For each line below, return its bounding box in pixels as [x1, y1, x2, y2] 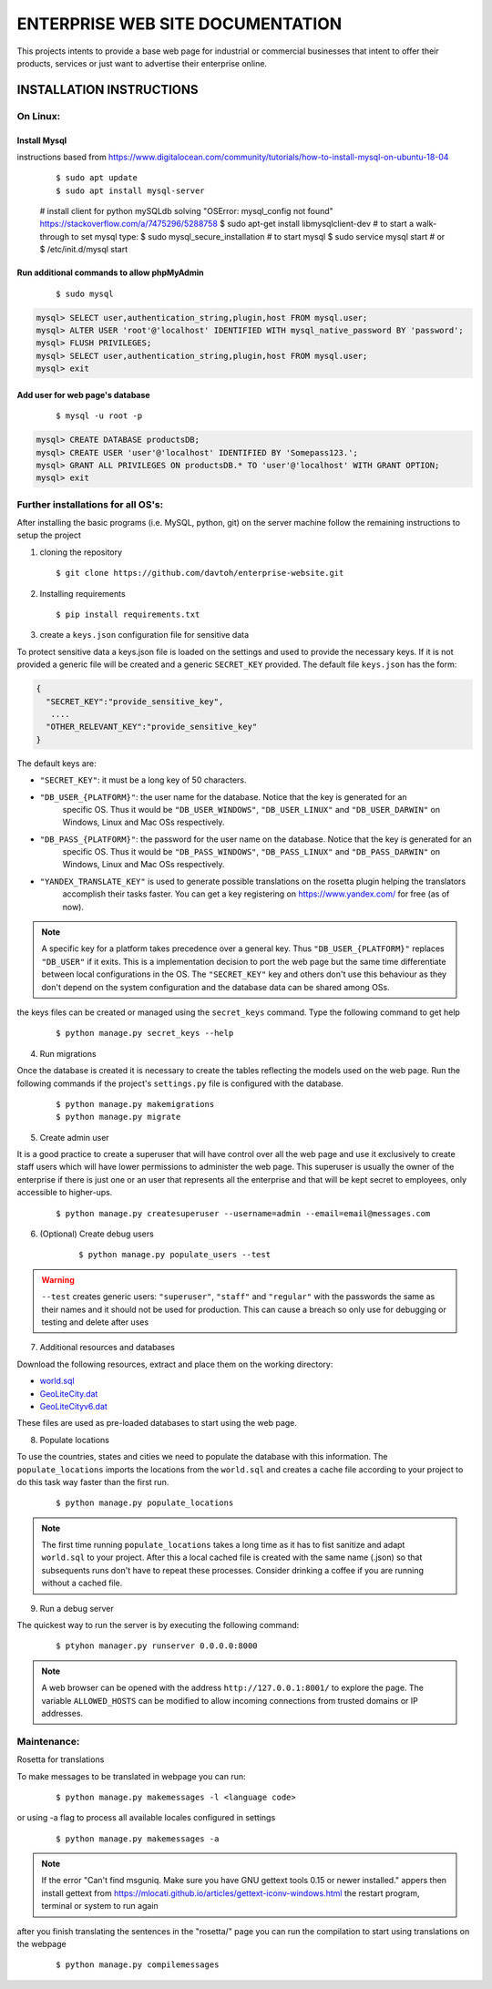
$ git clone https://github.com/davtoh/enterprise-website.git [56, 568, 344, 579]
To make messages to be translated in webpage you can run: [16, 1770, 246, 1781]
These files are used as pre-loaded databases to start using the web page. [16, 1418, 298, 1429]
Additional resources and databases [39, 1342, 175, 1353]
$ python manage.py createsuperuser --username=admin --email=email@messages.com [56, 1208, 431, 1218]
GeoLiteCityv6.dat [39, 1400, 108, 1411]
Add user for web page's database [16, 389, 150, 400]
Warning [41, 1274, 75, 1285]
